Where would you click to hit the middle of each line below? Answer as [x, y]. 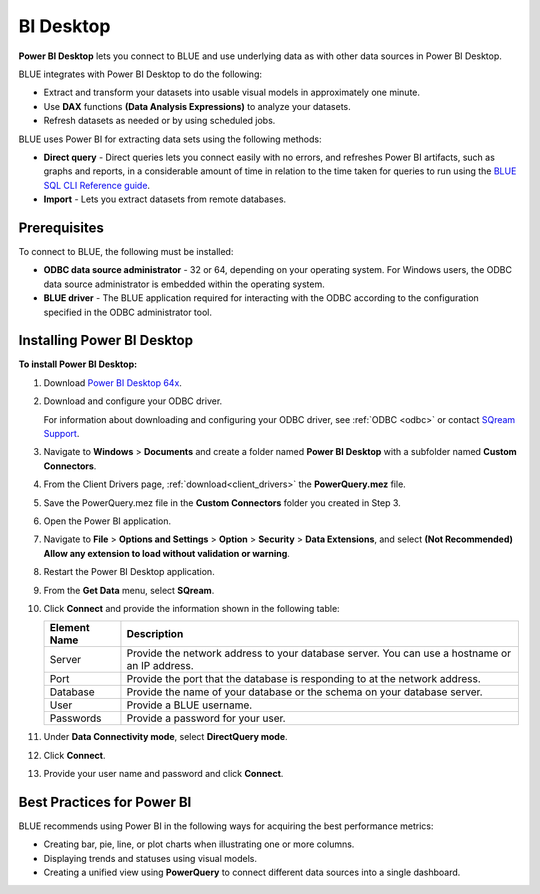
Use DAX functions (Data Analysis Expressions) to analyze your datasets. [197, 106]
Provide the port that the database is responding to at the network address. [303, 679]
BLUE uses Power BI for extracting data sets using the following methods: [170, 139]
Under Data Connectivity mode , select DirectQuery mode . [166, 737]
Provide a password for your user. [206, 718]
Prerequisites [61, 227]
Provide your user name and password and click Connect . [163, 774]
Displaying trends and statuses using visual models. [150, 858]
